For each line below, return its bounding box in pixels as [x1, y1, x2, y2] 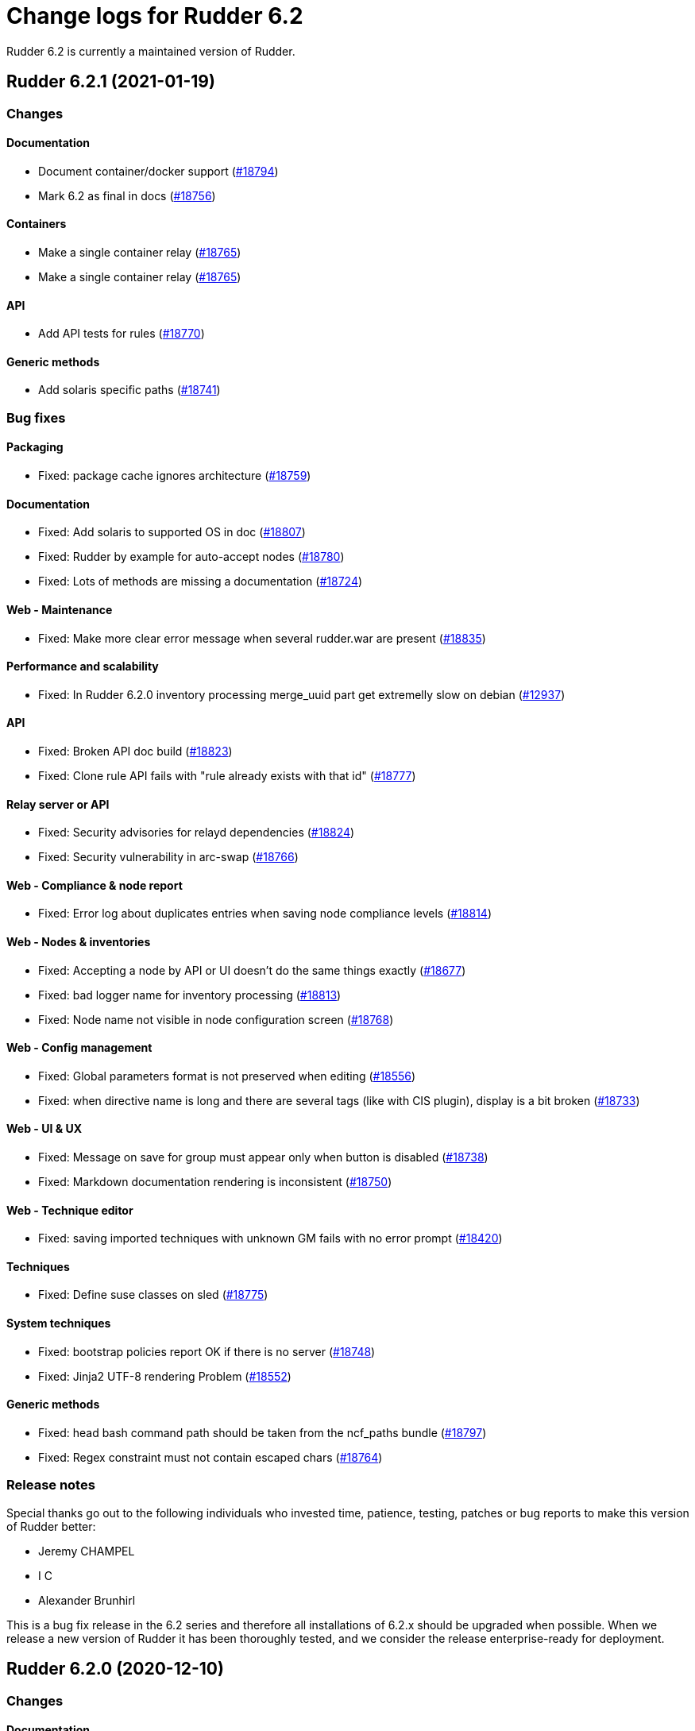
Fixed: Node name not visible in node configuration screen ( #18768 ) [38, 1012, 394, 1026]
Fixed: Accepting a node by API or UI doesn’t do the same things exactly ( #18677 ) [38, 963, 466, 977]
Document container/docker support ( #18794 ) [38, 164, 279, 178]
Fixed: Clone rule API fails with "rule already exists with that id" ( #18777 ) [38, 768, 416, 782]
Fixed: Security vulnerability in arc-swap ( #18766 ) [38, 850, 299, 864]
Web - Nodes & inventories [6, 934, 151, 949]
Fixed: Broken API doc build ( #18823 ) [38, 744, 233, 758]
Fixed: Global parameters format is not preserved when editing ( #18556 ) [38, 1068, 416, 1083]
